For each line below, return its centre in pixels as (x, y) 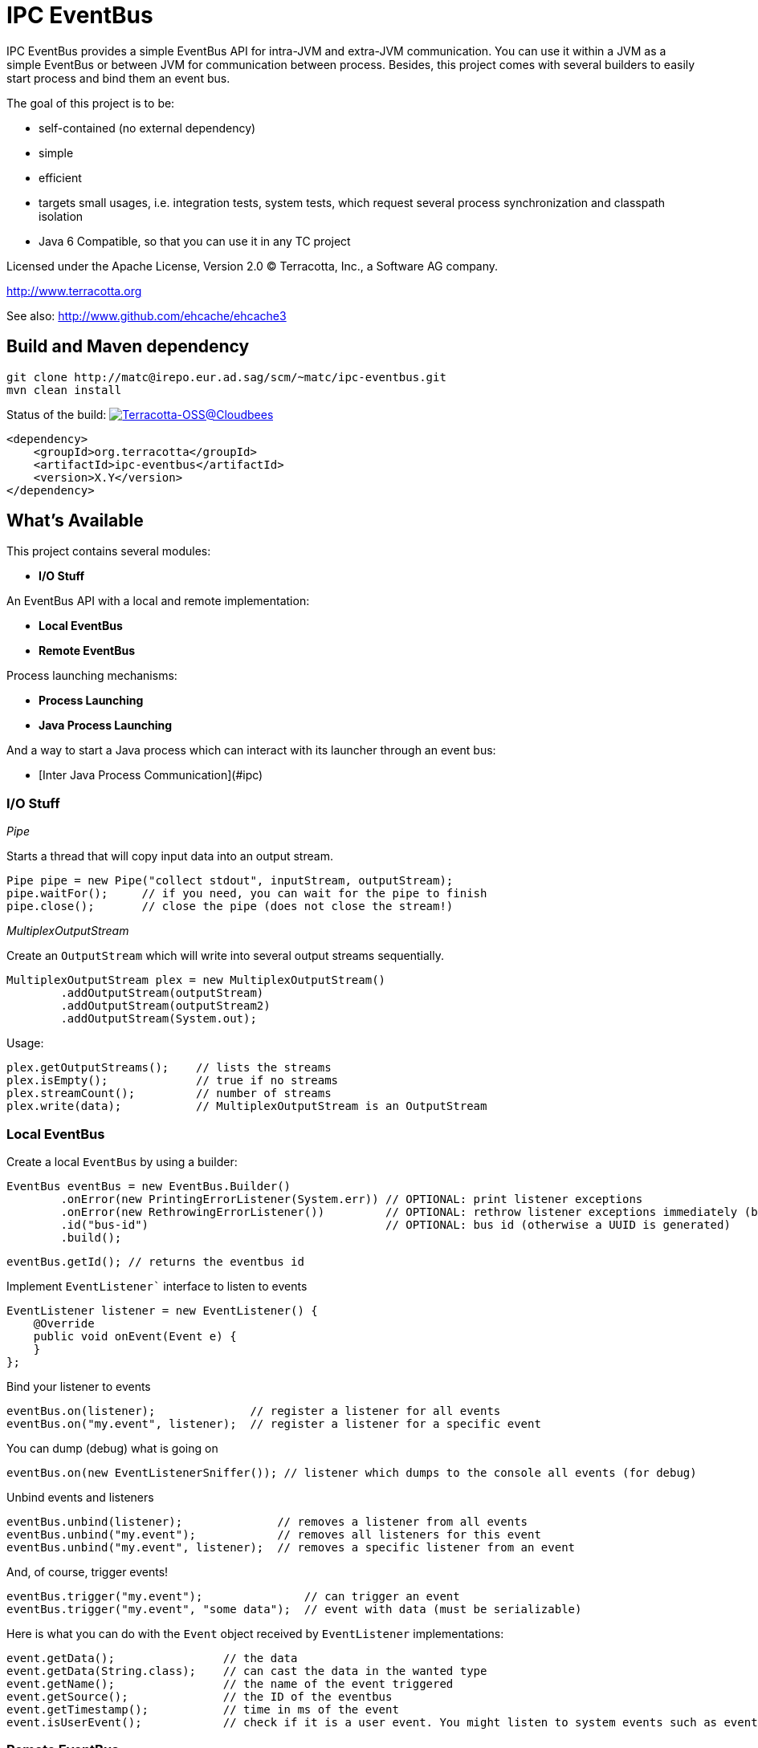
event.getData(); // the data (152, 1658)
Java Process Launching (106, 726)
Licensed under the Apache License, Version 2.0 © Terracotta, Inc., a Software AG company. (253, 266)
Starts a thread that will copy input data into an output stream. (170, 856)
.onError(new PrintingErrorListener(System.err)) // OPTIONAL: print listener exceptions (352, 1199)
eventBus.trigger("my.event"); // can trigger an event (233, 1596)
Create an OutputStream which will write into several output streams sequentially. (225, 956)
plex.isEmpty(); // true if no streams (173, 1081)
